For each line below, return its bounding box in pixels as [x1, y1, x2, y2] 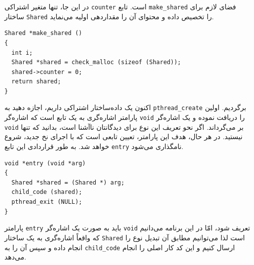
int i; [11, 49, 33, 56]
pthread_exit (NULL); [11, 198, 82, 206]
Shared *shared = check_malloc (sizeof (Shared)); [11, 59, 181, 66]
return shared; [11, 78, 61, 85]
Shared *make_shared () [4, 30, 82, 37]
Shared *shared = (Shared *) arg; [11, 179, 125, 186]
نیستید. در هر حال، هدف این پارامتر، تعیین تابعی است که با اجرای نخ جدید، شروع [4, 131, 243, 142]
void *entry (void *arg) [4, 159, 86, 167]
